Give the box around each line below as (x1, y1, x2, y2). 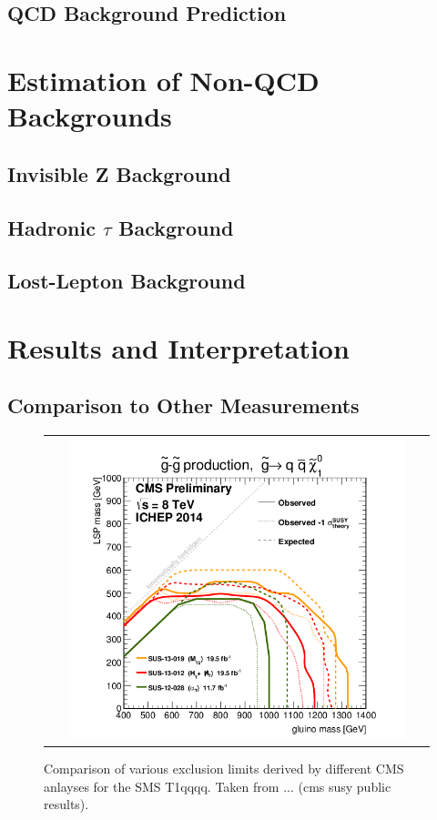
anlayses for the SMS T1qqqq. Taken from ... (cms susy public (44, 776, 391, 795)
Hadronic (7, 213, 96, 241)
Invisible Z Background (7, 159, 231, 187)
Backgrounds (7, 97, 172, 135)
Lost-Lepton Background (7, 267, 246, 295)
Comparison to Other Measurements (7, 391, 360, 420)
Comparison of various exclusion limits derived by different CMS (44, 759, 404, 778)
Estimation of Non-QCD (7, 61, 320, 98)
